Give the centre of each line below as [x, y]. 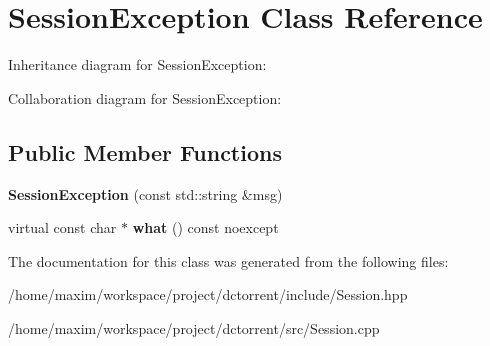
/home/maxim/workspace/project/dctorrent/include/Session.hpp [208, 294]
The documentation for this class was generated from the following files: [228, 260]
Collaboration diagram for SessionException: [145, 97]
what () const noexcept [205, 227]
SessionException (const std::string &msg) [145, 193]
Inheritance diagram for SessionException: [137, 64]
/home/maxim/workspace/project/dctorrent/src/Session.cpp [194, 327]
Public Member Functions [145, 151]
